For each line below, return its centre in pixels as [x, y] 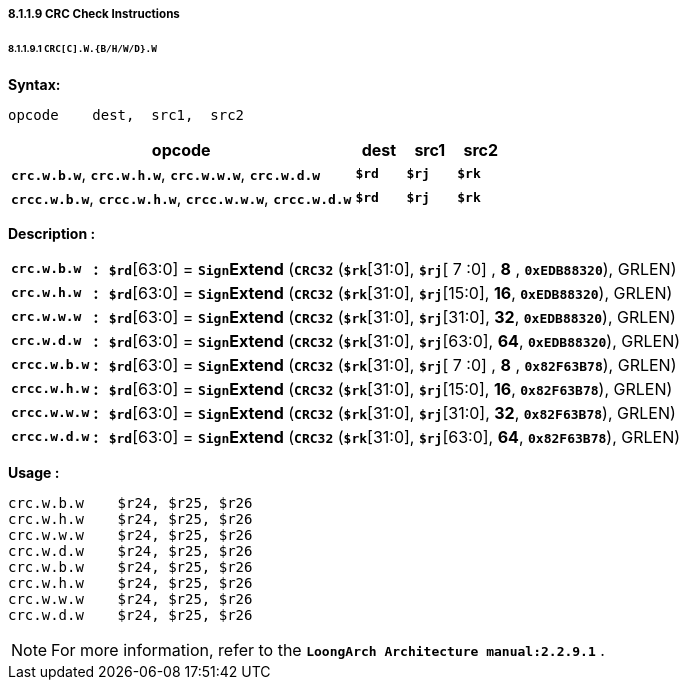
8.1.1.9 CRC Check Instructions [94, 14]
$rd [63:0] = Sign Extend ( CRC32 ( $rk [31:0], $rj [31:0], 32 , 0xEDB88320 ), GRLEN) [392, 316]
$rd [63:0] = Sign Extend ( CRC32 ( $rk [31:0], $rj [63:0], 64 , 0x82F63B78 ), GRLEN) [394, 436]
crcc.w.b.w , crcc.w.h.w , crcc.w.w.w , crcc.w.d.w [181, 197]
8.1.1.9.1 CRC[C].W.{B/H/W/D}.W [82, 48]
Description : [52, 233]
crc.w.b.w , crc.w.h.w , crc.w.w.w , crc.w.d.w [166, 173]
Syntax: [34, 84]
